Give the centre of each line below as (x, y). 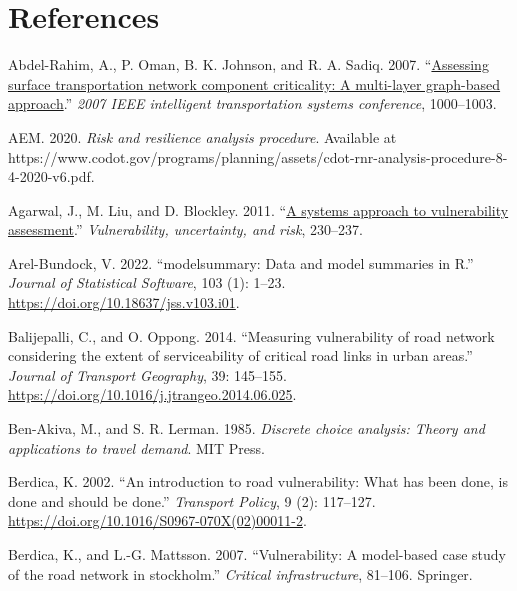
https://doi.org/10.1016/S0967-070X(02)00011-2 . (157, 520)
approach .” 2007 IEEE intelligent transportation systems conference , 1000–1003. (252, 103)
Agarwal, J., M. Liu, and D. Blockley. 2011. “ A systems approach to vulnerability (258, 209)
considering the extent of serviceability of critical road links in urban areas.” (240, 355)
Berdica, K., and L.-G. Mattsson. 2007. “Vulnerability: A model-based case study (257, 554)
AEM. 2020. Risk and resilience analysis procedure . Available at (202, 136)
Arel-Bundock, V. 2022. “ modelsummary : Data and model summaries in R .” (241, 262)
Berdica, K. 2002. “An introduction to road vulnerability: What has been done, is (258, 481)
